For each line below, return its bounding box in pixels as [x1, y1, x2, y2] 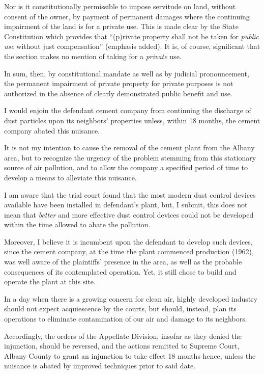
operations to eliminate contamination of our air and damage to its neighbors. [4, 313, 247, 324]
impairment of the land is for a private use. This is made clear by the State [4, 21, 239, 32]
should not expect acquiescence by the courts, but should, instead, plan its [4, 303, 237, 314]
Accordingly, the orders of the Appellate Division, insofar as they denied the [4, 330, 242, 341]
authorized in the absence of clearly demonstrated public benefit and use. [4, 88, 232, 98]
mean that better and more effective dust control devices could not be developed [4, 209, 254, 220]
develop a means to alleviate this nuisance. [4, 172, 137, 182]
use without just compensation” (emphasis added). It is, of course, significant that [4, 41, 260, 51]
